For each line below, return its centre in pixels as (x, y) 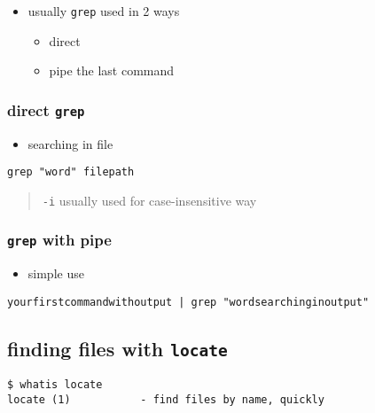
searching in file (70, 143)
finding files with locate (117, 348)
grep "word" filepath (71, 172)
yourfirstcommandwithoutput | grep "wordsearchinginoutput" (188, 302)
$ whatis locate (55, 385)
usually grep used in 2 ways (104, 11)
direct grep (46, 109)
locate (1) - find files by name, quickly (166, 400)
